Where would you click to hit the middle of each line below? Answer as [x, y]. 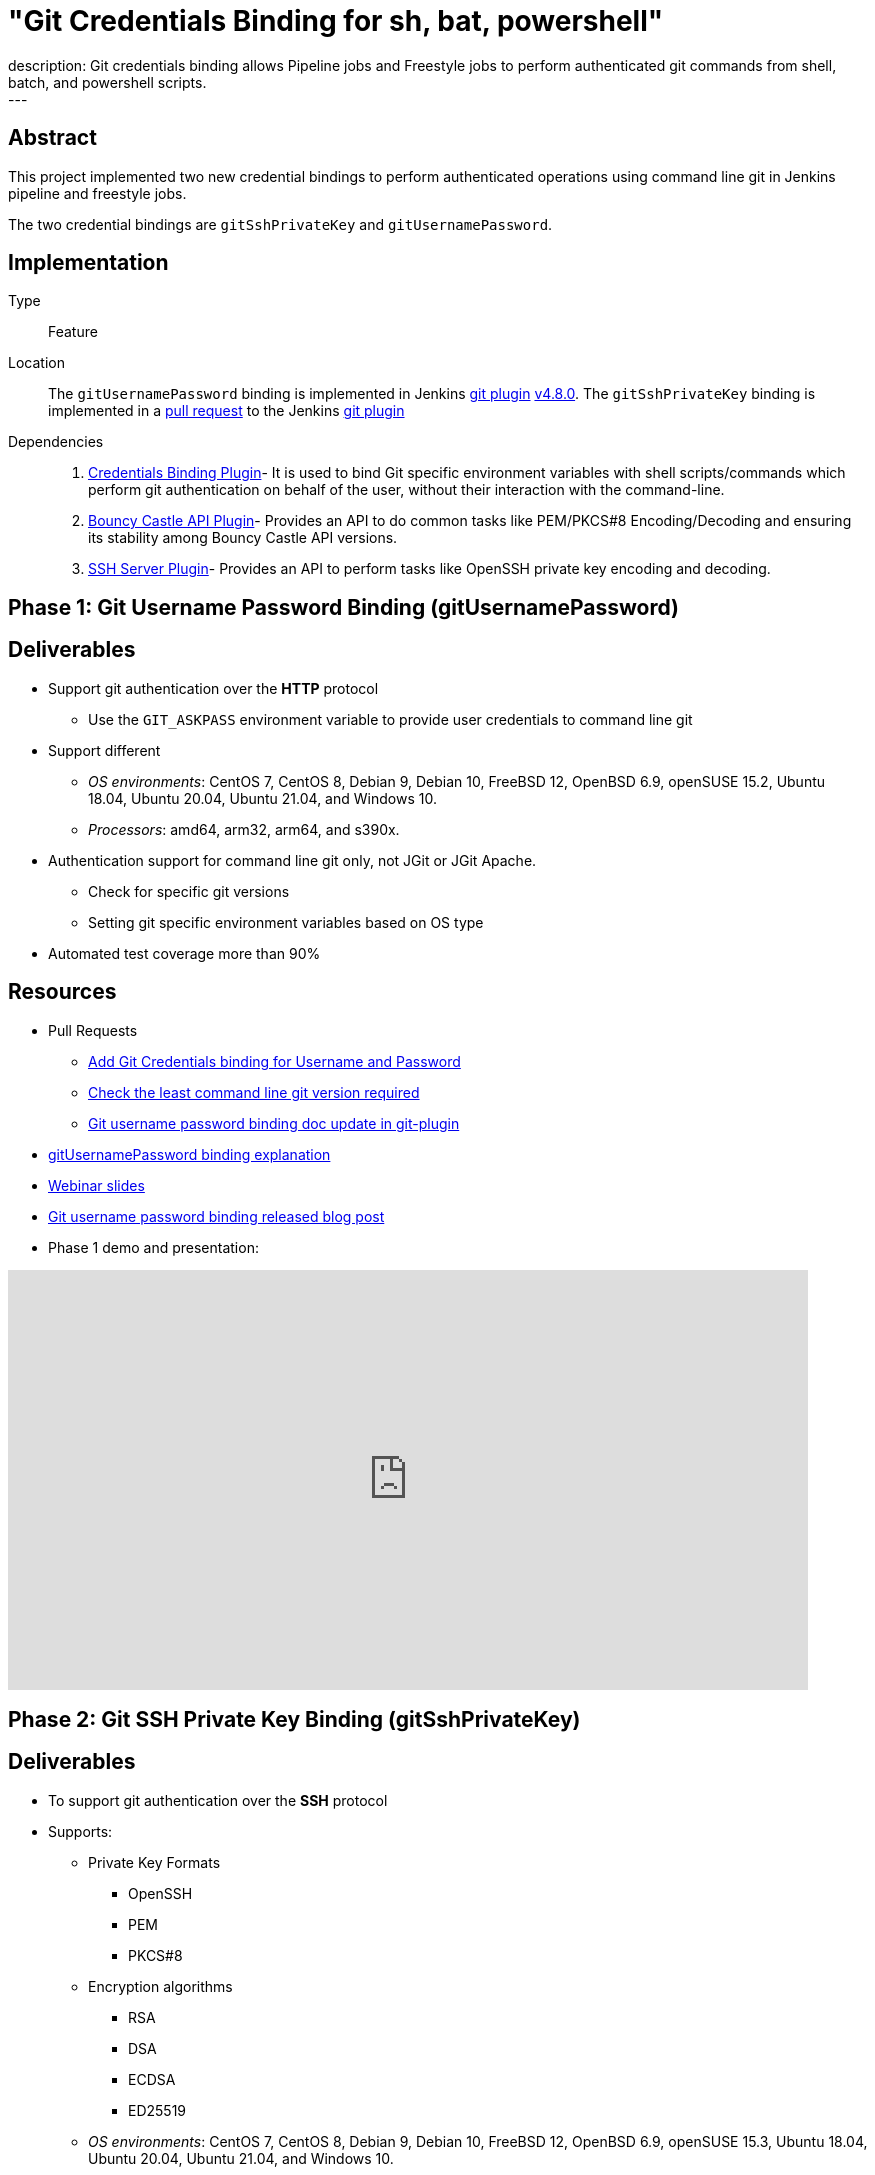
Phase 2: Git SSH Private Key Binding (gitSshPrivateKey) [294, 1719]
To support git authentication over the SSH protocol [218, 1800]
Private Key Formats [154, 1862]
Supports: [80, 1831]
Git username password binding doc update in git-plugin [274, 1123]
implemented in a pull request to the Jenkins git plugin [226, 411]
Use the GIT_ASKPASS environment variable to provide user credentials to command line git [390, 719]
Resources [62, 992]
